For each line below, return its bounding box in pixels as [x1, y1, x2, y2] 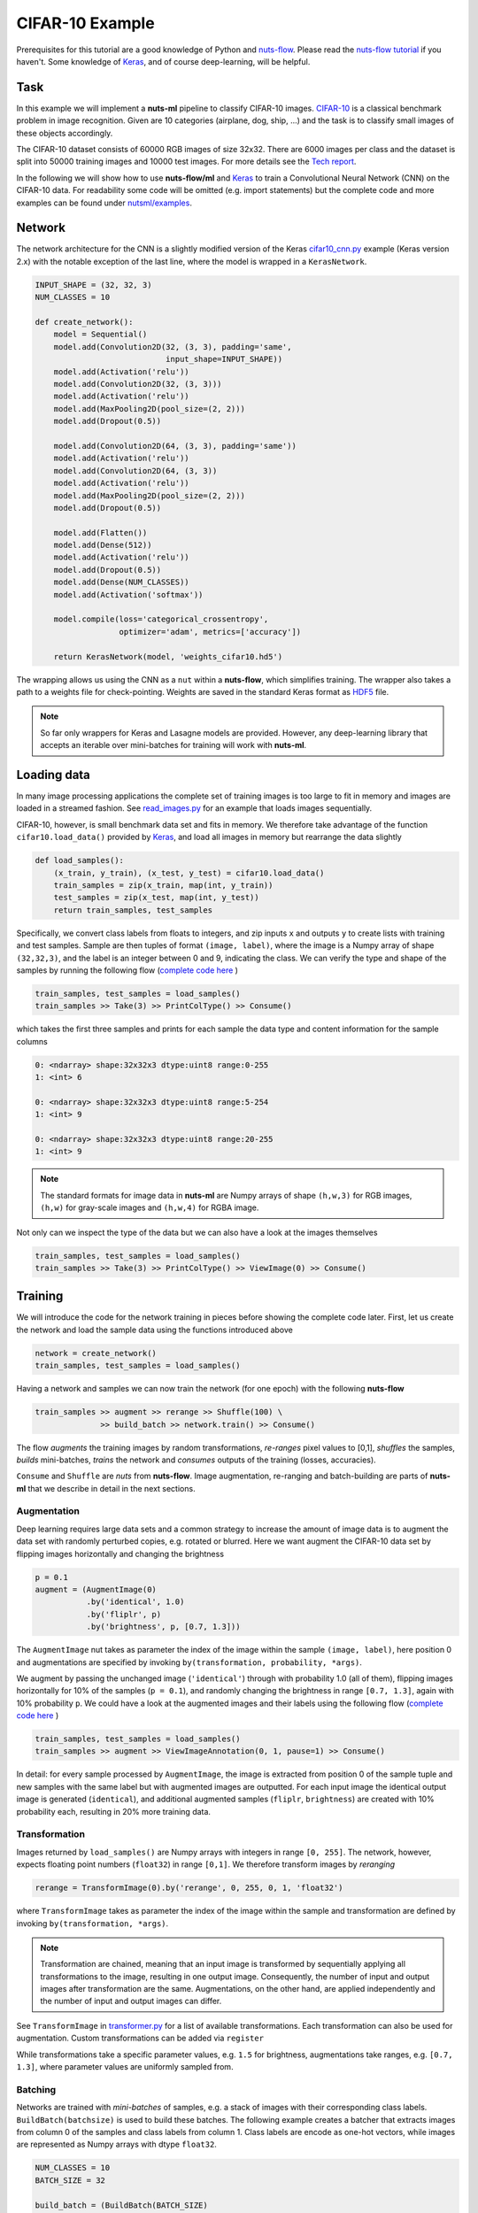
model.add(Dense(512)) [53, 540, 152, 551]
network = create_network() [35, 1348, 157, 1358]
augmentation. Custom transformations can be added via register [16, 2032, 265, 2044]
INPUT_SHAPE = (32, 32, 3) [35, 280, 152, 289]
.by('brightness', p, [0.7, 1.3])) [86, 1622, 241, 1632]
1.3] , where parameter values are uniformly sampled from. [16, 2062, 234, 2072]
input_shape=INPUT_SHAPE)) [165, 354, 283, 365]
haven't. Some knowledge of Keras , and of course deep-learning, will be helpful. [16, 56, 311, 66]
